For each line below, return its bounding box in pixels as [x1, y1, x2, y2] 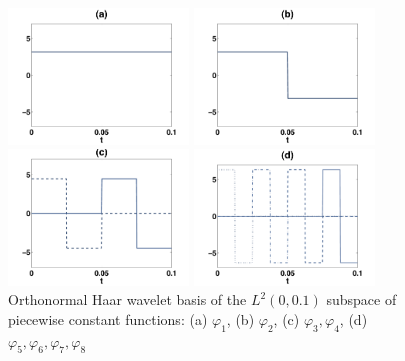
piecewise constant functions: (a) [8, 308, 208, 329]
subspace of [326, 289, 397, 310]
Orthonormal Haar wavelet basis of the [8, 289, 247, 310]
